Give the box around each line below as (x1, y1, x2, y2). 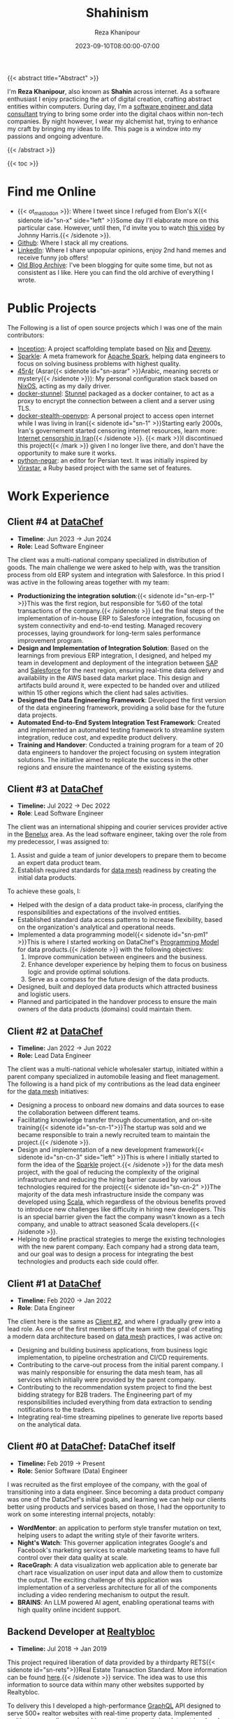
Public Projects (7, 300, 97, 316)
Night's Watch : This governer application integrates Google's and (17, 1538, 207, 1547)
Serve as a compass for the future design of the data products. (27, 975, 210, 984)
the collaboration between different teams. (17, 1108, 140, 1117)
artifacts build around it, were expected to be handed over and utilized (17, 681, 220, 689)
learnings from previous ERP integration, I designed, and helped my (17, 651, 212, 660)
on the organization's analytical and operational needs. (17, 923, 176, 932)
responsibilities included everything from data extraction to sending (17, 1398, 212, 1406)
